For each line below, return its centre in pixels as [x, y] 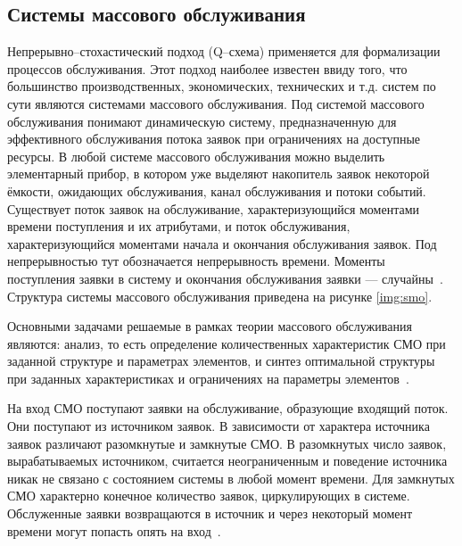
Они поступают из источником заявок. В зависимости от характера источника [219, 426]
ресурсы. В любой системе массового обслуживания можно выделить [196, 156]
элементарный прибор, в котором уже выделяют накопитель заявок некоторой [219, 174]
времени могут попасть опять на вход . [114, 530]
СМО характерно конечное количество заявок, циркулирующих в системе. [209, 496]
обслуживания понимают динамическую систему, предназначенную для [202, 121]
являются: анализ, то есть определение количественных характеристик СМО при [227, 343]
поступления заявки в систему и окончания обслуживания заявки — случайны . [225, 278]
